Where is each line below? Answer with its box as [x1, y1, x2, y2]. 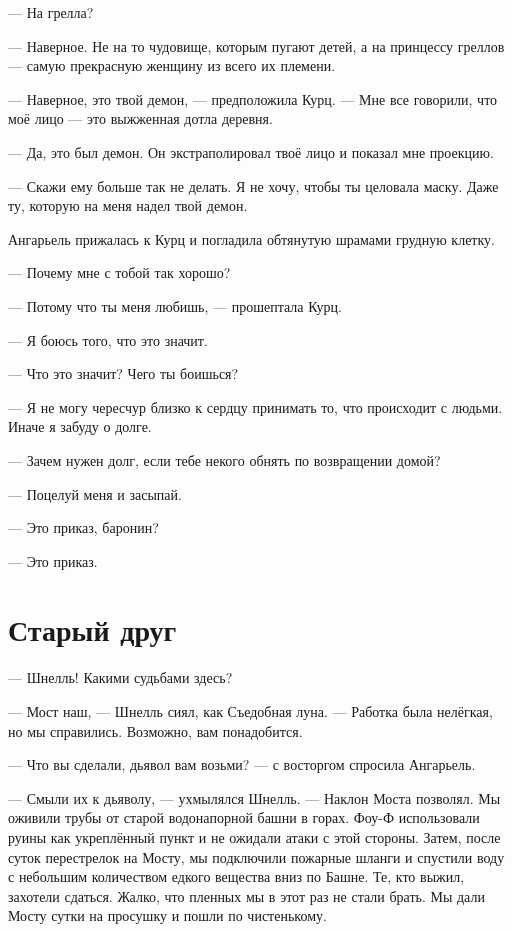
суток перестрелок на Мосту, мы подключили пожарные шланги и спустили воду [8, 846, 505, 867]
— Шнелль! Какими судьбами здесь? [8, 667, 233, 688]
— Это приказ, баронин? [8, 517, 159, 538]
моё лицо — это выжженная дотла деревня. [8, 108, 273, 129]
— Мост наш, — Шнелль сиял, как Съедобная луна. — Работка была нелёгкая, [8, 701, 493, 721]
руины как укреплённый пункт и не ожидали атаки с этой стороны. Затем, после [8, 826, 501, 847]
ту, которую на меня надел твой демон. [8, 195, 248, 216]
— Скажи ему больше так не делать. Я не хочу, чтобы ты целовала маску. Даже [8, 175, 499, 196]
